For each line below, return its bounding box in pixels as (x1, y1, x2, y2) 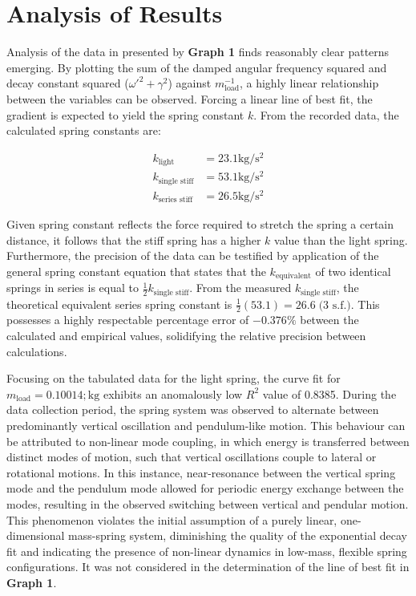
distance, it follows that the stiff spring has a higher (6, 231, 261, 248)
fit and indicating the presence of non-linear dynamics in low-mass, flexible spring (6, 542, 407, 559)
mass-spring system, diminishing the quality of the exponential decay (68, 527, 407, 544)
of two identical (315, 262, 391, 279)
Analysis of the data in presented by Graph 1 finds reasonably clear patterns (6, 43, 390, 60)
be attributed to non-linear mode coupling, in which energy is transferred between (6, 432, 410, 449)
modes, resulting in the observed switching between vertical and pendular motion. (6, 495, 409, 512)
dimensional (6, 527, 65, 544)
